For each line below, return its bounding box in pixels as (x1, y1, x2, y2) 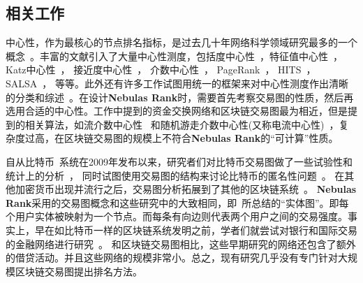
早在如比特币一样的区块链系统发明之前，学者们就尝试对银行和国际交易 (34, 222, 357, 237)
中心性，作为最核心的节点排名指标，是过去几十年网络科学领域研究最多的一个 (6, 35, 357, 50)
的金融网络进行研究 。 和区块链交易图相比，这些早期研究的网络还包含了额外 (6, 236, 356, 251)
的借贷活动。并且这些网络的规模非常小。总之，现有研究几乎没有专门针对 (6, 250, 338, 265)
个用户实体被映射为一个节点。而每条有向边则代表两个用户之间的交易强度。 (6, 209, 348, 224)
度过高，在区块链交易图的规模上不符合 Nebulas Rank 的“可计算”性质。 (15, 131, 339, 145)
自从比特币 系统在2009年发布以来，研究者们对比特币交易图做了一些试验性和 (6, 154, 353, 168)
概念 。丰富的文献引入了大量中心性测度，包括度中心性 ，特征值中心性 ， (6, 48, 343, 63)
